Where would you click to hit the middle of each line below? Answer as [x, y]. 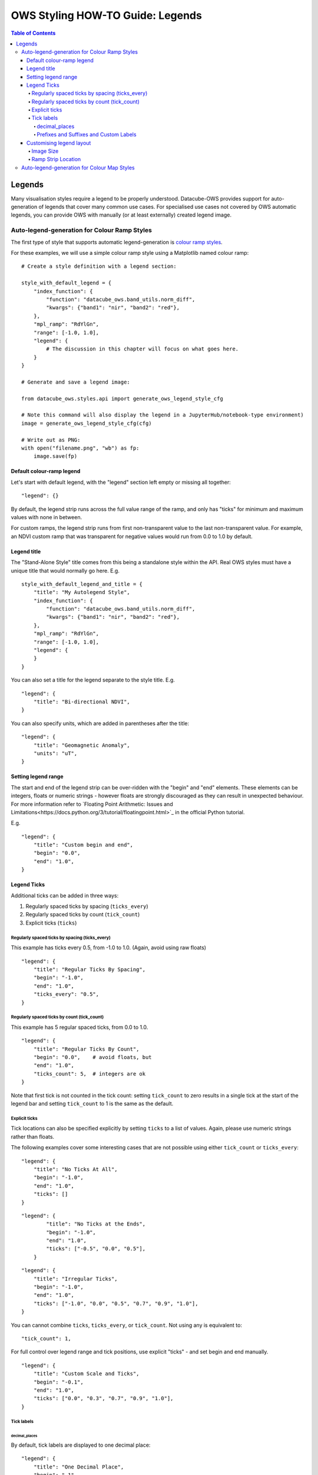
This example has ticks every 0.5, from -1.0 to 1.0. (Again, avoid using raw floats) [108, 948]
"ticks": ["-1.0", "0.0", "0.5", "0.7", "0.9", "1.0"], [116, 1303]
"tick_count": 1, [46, 1338]
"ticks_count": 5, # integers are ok [90, 1074]
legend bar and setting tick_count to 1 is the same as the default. [92, 1104]
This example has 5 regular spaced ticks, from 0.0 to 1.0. [79, 1027]
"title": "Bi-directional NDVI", [82, 702]
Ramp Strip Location [56, 159]
